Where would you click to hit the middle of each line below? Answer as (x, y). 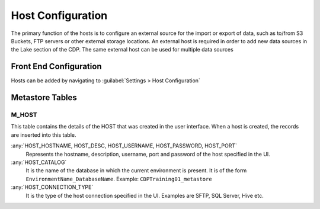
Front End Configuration (56, 67)
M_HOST (24, 115)
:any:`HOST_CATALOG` (39, 162)
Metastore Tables (44, 98)
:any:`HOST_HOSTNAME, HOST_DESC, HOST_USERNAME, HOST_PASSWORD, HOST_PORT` (124, 146)
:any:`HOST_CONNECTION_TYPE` (52, 187)
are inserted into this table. (44, 135)
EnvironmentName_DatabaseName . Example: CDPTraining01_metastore (119, 179)
